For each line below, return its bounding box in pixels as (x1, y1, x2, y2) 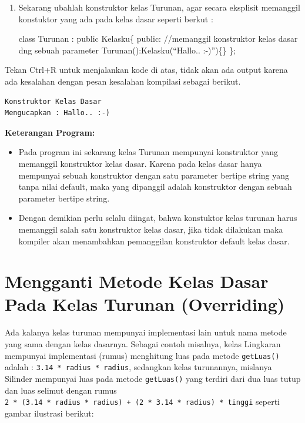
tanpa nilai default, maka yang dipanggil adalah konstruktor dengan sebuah (18, 180, 292, 193)
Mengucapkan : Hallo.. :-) (5, 109, 110, 117)
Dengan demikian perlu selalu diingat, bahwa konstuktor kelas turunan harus (18, 211, 297, 224)
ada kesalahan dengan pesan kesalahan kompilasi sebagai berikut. (5, 75, 241, 87)
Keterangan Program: (5, 126, 95, 138)
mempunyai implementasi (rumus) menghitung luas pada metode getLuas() (5, 349, 280, 361)
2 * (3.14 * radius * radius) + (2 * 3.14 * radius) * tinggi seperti (5, 395, 280, 408)
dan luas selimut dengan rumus (5, 384, 117, 396)
